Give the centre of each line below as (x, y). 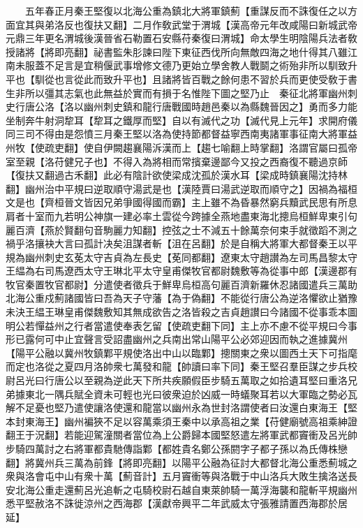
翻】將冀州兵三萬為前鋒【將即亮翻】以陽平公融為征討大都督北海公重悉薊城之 (181, 462)
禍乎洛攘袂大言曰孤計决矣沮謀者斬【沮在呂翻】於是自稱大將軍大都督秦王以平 (181, 243)
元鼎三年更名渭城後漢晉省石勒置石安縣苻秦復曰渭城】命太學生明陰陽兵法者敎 (181, 38)
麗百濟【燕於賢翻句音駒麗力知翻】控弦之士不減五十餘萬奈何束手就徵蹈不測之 (181, 229)
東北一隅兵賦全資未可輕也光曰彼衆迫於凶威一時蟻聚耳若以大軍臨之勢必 (186, 394)
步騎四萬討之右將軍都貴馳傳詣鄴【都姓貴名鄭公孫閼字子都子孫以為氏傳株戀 (177, 448)
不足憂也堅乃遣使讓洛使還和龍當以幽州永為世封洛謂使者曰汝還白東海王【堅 (186, 408)
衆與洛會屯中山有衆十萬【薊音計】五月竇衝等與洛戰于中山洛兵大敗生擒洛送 (177, 476)
